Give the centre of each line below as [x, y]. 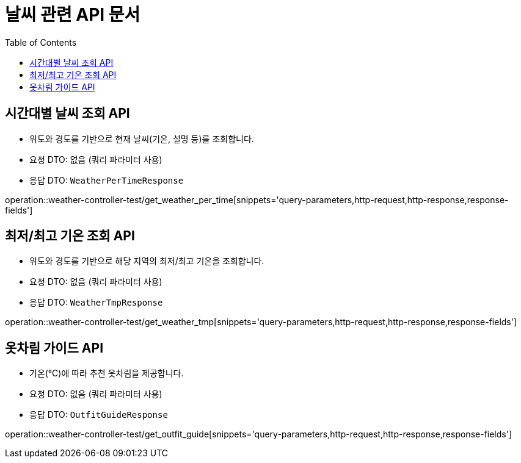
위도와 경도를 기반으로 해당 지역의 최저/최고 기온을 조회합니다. [147, 261]
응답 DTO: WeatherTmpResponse [96, 303]
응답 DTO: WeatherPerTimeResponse [107, 180]
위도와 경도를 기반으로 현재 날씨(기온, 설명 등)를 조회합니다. [142, 138]
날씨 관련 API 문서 [73, 15]
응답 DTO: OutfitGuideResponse [99, 415]
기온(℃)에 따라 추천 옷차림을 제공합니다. [107, 373]
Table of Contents [41, 42]
